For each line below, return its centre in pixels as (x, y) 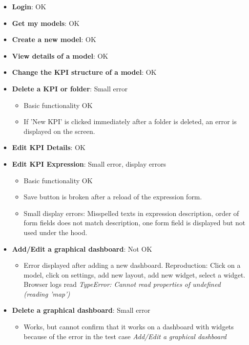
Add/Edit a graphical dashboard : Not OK (82, 248)
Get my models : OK (46, 23)
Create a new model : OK (54, 39)
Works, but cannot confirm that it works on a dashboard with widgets (129, 327)
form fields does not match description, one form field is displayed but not (135, 223)
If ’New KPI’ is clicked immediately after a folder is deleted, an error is (130, 121)
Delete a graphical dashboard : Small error (81, 310)
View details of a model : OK (60, 55)
